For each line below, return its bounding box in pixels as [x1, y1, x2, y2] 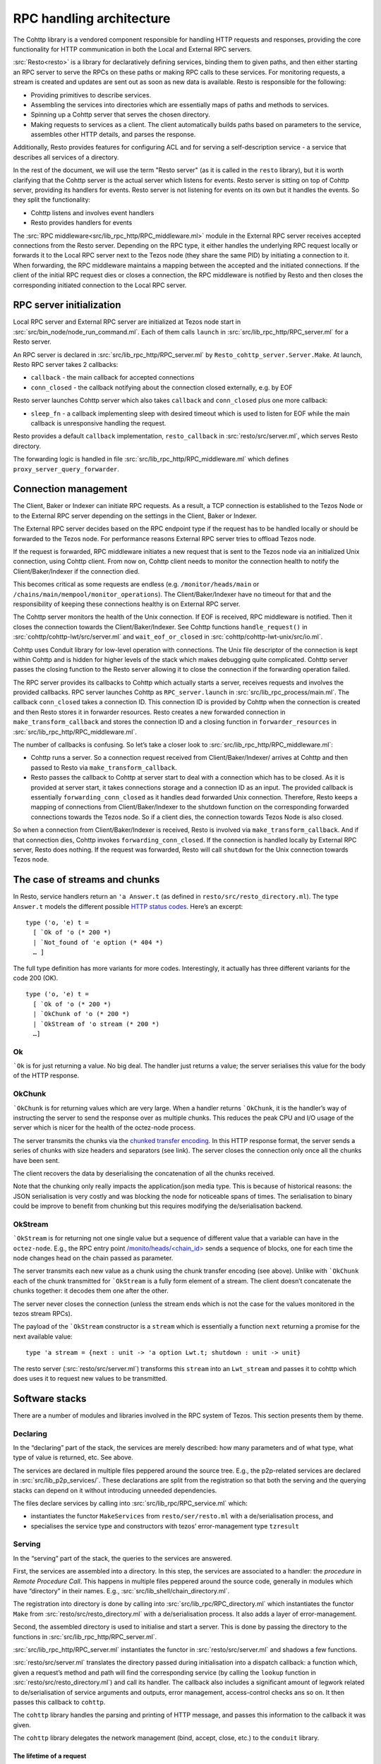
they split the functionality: [13, 195, 91, 204]
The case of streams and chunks [13, 874, 160, 886]
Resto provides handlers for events [30, 219, 133, 227]
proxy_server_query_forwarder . [13, 464, 120, 473]
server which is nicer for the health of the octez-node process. [13, 1123, 196, 1132]
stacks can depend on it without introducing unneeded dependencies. [13, 1486, 217, 1494]
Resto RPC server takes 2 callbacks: [13, 361, 119, 368]
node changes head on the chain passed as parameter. [13, 1254, 174, 1262]
